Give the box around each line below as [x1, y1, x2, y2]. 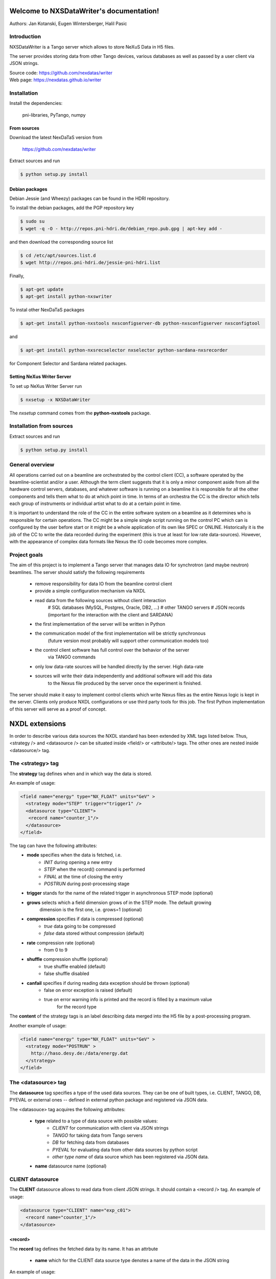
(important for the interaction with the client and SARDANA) [48, 611, 173, 618]
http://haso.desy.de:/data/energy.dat [31, 1050, 128, 1056]
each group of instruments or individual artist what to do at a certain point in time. [9, 500, 181, 506]
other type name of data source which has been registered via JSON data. [52, 1154, 209, 1160]
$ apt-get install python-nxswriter [20, 294, 112, 299]
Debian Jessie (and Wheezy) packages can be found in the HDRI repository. [9, 195, 170, 202]
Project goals [9, 551, 43, 558]
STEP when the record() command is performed [44, 866, 145, 872]
